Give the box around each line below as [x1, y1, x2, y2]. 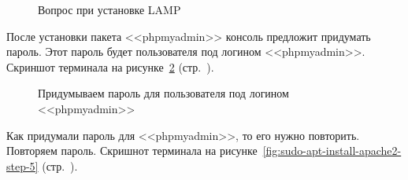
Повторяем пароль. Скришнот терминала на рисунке [6, 142, 258, 159]
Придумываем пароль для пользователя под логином [38, 85, 289, 101]
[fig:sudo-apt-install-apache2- [262, 142, 402, 159]
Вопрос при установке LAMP [38, 2, 181, 17]
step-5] [6, 157, 39, 174]
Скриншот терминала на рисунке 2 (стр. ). [6, 58, 214, 75]
